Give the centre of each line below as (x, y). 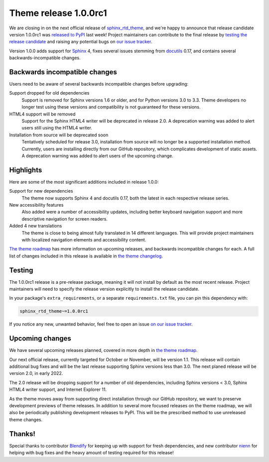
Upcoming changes (40, 339)
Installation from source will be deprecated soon (59, 135)
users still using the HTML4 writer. (57, 128)
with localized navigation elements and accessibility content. (84, 239)
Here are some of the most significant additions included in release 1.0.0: (84, 182)
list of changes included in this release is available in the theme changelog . (86, 256)
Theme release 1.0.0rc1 (58, 13)
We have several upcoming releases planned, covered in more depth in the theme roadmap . (103, 350)
